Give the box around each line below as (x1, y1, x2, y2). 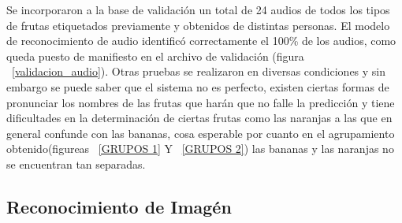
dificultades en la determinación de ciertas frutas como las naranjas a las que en (6, 110, 393, 126)
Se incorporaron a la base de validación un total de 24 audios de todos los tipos (6, 2, 390, 17)
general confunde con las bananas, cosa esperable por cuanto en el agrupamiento (6, 125, 395, 141)
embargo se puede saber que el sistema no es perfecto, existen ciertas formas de (6, 78, 389, 95)
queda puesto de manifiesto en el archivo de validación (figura (6, 47, 304, 64)
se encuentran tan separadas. (6, 155, 146, 172)
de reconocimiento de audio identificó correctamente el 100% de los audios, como (6, 32, 396, 49)
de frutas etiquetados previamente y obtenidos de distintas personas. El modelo (6, 17, 390, 33)
